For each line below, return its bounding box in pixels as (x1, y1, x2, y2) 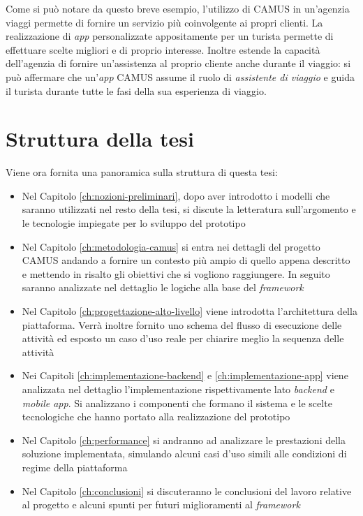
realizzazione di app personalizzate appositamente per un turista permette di (6, 29, 334, 43)
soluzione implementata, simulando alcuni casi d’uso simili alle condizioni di (22, 446, 347, 461)
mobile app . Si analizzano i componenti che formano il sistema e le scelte (22, 395, 332, 410)
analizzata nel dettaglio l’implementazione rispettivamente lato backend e (22, 382, 334, 396)
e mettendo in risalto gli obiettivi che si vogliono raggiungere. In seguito (22, 266, 330, 281)
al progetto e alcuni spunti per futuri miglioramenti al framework (22, 497, 300, 512)
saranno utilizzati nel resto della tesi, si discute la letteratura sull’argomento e (22, 202, 356, 216)
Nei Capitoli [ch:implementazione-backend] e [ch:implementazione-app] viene (22, 368, 348, 383)
